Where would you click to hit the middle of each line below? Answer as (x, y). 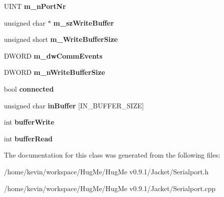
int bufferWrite (29, 122)
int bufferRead (28, 138)
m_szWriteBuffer (84, 22)
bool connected (29, 88)
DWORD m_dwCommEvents (53, 55)
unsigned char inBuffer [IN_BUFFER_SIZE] (74, 105)
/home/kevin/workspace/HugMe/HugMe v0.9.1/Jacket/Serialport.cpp (110, 188)
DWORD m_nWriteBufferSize (55, 72)
